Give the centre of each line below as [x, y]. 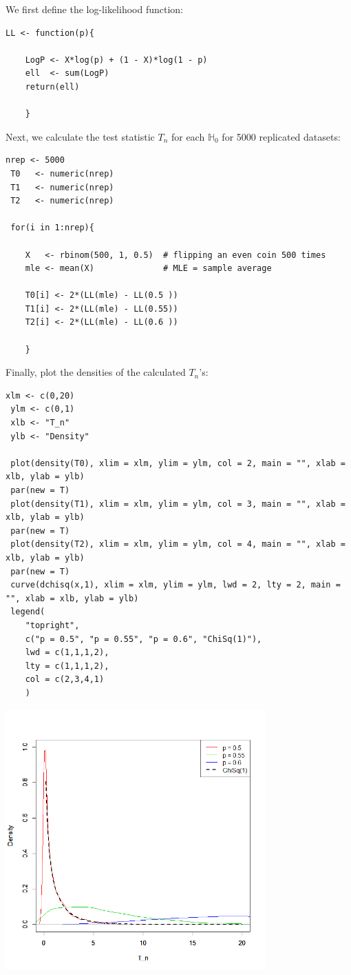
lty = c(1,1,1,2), [67, 666]
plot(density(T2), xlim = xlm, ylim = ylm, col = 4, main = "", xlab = [178, 544]
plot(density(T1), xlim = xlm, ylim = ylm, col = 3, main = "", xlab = [178, 504]
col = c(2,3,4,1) [65, 680]
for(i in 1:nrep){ [52, 228]
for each [188, 136]
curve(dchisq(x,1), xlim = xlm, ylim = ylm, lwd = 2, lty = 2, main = [175, 585]
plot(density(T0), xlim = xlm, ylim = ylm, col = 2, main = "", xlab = [178, 463]
